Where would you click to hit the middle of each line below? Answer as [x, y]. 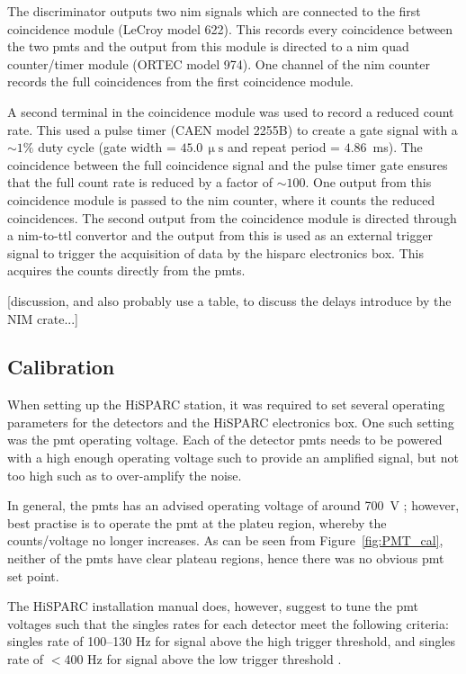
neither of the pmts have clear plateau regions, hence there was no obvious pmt [226, 558]
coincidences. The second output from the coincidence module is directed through [232, 217]
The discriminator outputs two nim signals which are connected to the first [214, 11]
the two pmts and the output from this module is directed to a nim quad [208, 46]
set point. [33, 575]
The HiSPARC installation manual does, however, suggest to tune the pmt [213, 606]
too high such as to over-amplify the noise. [125, 475]
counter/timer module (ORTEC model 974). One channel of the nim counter [219, 63]
